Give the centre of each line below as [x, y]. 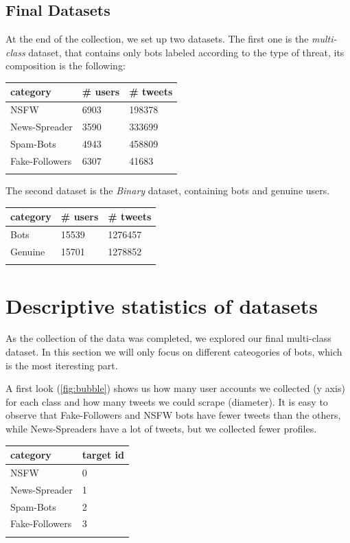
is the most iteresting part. [62, 365]
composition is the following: [66, 66]
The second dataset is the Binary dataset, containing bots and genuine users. [168, 190]
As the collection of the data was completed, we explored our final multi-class [168, 338]
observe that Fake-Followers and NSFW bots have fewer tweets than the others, [173, 415]
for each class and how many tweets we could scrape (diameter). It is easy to [167, 401]
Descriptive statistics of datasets [162, 305]
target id [103, 455]
